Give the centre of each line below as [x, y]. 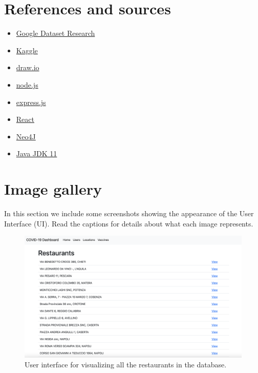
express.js [31, 102]
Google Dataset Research [56, 33]
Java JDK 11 [37, 153]
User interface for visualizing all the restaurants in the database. [126, 365]
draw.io [28, 67]
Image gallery [53, 189]
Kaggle [27, 50]
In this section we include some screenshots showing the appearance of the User [129, 213]
